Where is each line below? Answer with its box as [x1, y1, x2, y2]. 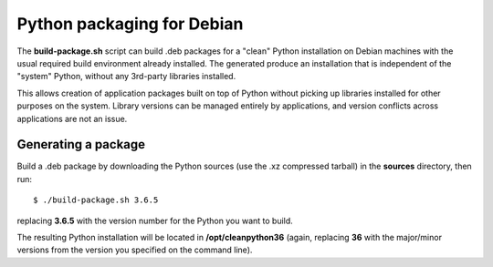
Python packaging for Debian [16, 14, 244, 34]
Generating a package [16, 137, 146, 152]
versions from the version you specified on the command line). [16, 244, 253, 255]
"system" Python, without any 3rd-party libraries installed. [16, 71, 236, 82]
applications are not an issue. [16, 113, 128, 124]
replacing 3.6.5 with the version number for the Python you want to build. [16, 215, 294, 226]
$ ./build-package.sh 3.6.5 [33, 195, 159, 205]
